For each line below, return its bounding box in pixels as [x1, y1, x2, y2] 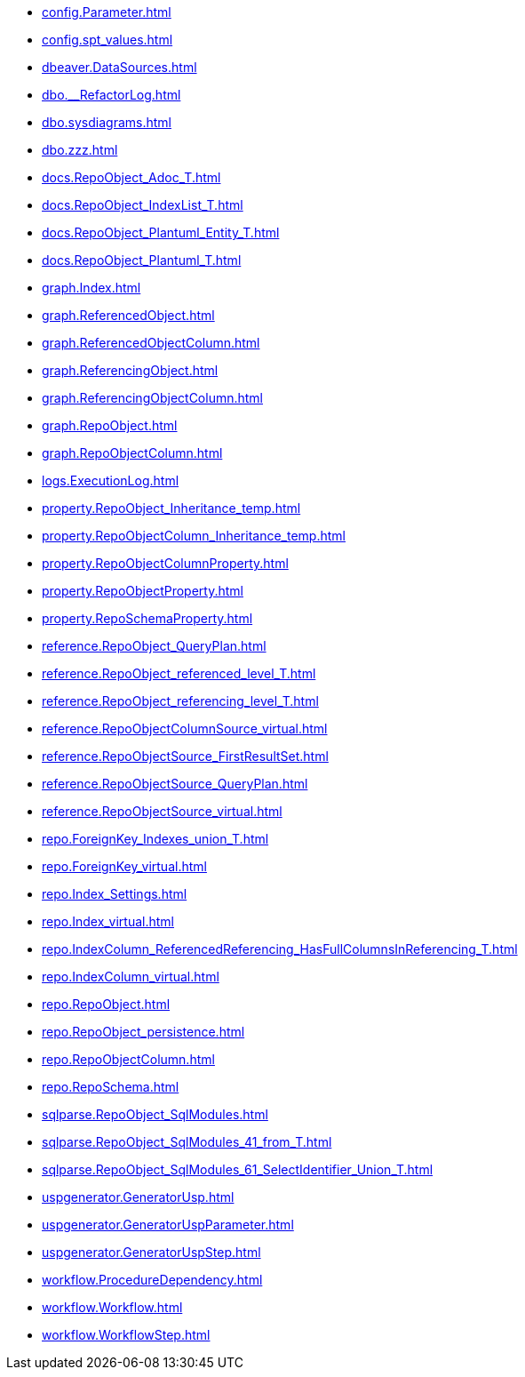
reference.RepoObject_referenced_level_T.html [42, 666, 316, 681]
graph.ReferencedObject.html [42, 308, 215, 323]
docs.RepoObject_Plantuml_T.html [42, 252, 242, 268]
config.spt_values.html [42, 32, 173, 47]
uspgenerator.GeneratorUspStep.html [42, 1245, 261, 1260]
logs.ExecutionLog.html [42, 473, 179, 488]
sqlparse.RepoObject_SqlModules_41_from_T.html [42, 1134, 332, 1149]
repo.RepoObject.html [42, 997, 171, 1012]
